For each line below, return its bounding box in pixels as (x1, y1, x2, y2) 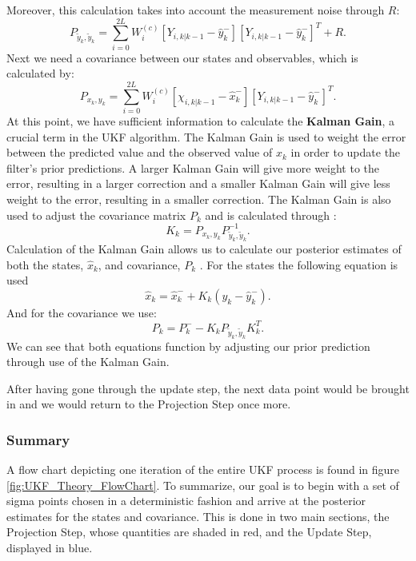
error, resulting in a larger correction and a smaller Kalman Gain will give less (6, 175, 390, 192)
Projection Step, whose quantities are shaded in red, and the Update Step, (6, 523, 372, 540)
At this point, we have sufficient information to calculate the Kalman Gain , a (6, 113, 394, 129)
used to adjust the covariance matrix (6, 206, 186, 223)
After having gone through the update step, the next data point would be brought (6, 380, 410, 396)
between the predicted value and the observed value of (6, 144, 273, 161)
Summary (6, 429, 70, 449)
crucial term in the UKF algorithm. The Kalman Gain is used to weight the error (6, 128, 406, 145)
